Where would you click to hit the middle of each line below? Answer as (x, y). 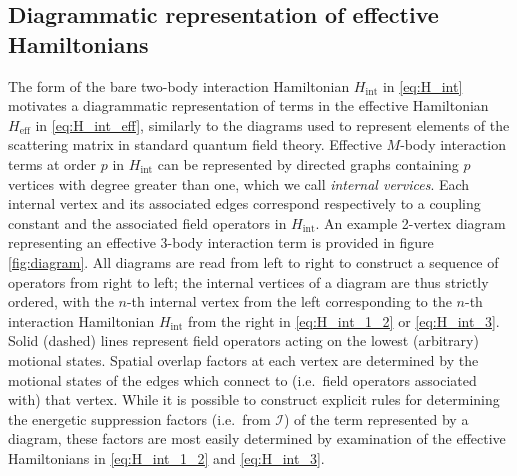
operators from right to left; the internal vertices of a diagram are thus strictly (248, 281)
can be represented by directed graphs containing (308, 163)
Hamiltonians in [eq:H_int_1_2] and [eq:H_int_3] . (166, 457)
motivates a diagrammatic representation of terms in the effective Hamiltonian (248, 105)
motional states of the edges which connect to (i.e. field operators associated (242, 379)
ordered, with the (61, 301)
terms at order (52, 163)
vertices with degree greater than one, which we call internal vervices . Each (239, 183)
